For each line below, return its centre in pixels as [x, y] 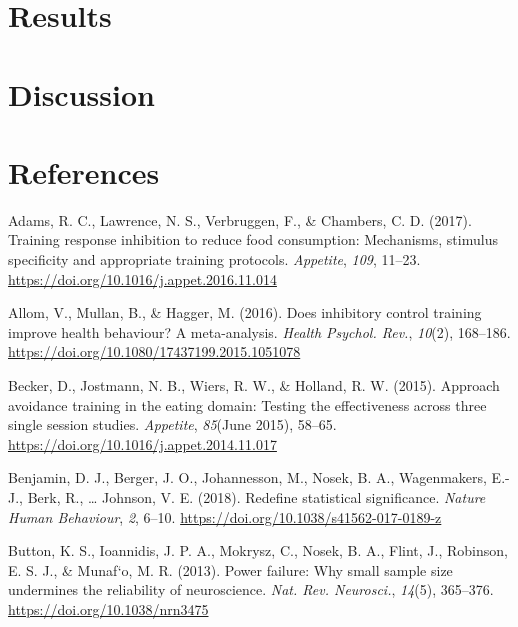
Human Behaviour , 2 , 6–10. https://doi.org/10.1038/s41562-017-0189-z [225, 516]
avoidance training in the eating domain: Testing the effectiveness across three [247, 404]
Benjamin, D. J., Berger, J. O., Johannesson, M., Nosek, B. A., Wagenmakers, [247, 477]
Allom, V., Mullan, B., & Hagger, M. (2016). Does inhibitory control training [245, 312]
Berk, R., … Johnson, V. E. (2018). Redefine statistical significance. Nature [256, 497]
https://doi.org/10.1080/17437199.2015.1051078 [154, 351]
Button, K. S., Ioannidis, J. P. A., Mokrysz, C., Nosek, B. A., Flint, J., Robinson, [258, 550]
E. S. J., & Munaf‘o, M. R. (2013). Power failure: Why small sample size [230, 569]
